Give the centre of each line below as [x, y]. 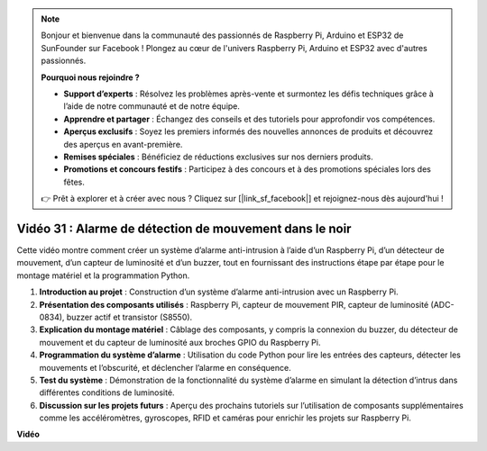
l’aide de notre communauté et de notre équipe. [152, 106]
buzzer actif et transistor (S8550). [129, 317]
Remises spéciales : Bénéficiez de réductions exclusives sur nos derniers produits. [218, 157]
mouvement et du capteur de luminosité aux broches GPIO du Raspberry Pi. [180, 342]
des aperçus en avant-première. [123, 144]
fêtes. [74, 182]
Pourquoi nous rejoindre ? [90, 77]
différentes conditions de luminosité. [107, 392]
